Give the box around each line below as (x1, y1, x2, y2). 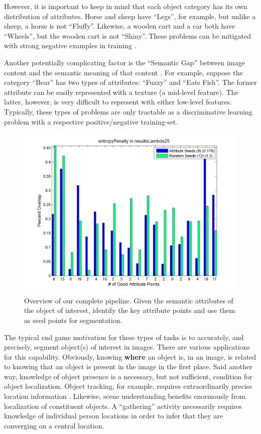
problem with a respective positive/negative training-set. (4, 116, 178, 127)
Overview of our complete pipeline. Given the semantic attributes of (24, 295, 233, 305)
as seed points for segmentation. (24, 314, 122, 325)
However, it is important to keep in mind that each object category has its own (4, 1, 247, 11)
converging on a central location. (4, 420, 104, 430)
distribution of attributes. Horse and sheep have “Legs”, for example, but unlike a (4, 11, 256, 21)
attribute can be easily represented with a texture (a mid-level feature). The (4, 86, 238, 97)
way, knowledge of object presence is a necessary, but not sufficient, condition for (4, 371, 252, 381)
